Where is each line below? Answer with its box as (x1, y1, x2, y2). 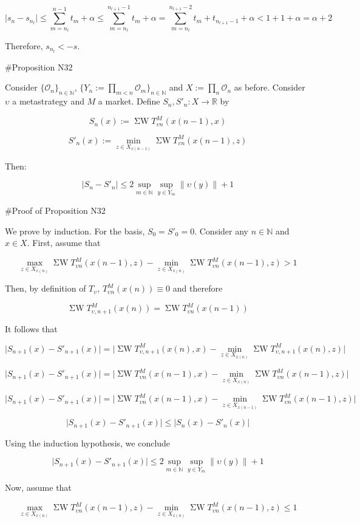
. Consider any (194, 224, 248, 237)
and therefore (172, 282, 223, 295)
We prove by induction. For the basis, (5, 224, 145, 237)
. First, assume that (27, 236, 101, 249)
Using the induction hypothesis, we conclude (5, 436, 171, 449)
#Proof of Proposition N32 (5, 203, 106, 216)
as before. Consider (234, 81, 305, 94)
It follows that (5, 322, 58, 335)
